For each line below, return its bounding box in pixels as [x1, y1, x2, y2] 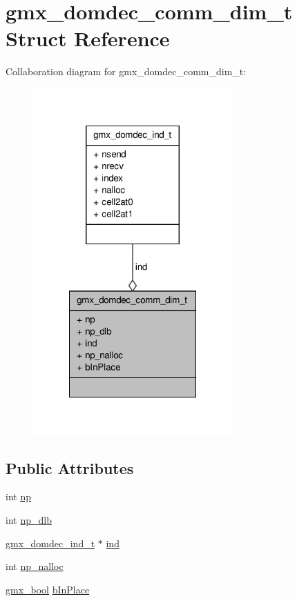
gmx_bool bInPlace [6, 582, 90, 596]
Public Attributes [6, 457, 134, 478]
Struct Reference [6, 24, 170, 52]
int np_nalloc [6, 559, 64, 573]
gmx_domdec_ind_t [6, 535, 95, 550]
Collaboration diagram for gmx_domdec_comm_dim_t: [6, 64, 247, 79]
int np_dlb [6, 513, 52, 527]
